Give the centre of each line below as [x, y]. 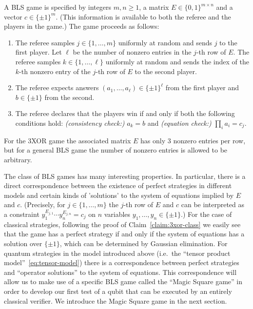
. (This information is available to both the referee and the [143, 16]
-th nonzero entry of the [55, 71]
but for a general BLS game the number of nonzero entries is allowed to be [116, 150]
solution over [23, 243]
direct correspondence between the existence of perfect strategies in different [118, 185]
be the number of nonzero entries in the [132, 52]
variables [117, 214]
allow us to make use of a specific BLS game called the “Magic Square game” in [123, 281]
